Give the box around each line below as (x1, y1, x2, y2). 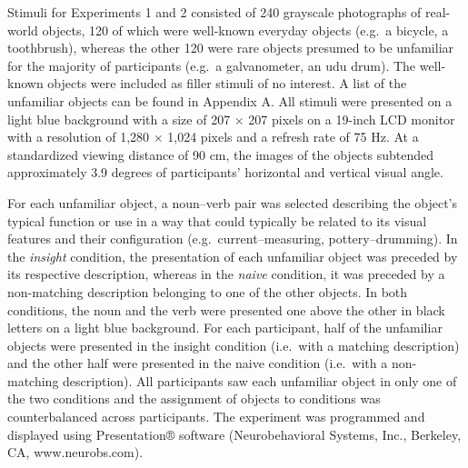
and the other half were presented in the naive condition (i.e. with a (7, 353, 388, 373)
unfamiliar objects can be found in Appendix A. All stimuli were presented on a (7, 91, 453, 110)
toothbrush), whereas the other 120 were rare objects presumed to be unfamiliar (7, 38, 454, 57)
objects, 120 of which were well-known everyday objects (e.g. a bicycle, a (42, 20, 449, 39)
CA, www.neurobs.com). (7, 443, 144, 462)
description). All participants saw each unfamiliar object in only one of (63, 371, 457, 390)
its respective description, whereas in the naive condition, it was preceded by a (7, 264, 445, 284)
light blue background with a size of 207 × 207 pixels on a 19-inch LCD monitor (7, 109, 455, 128)
